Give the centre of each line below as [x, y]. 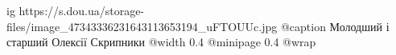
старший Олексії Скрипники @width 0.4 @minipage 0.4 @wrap [161, 42]
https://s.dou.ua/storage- [82, 10]
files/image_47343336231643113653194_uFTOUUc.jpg [142, 26]
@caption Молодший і [335, 26]
